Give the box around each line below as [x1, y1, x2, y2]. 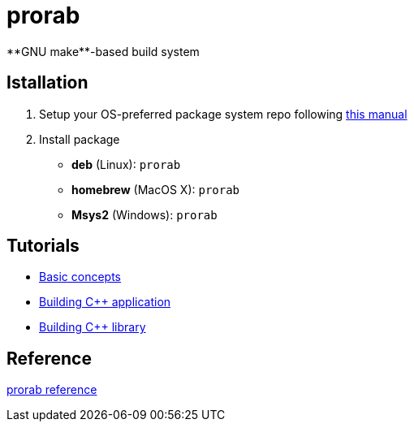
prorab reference [6, 383, 97, 397]
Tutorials [6, 236, 80, 257]
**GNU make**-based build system [6, 44, 200, 58]
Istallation [6, 72, 88, 93]
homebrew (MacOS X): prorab [71, 182, 240, 197]
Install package [39, 132, 120, 146]
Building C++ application [39, 295, 171, 309]
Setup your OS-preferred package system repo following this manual [39, 106, 408, 121]
